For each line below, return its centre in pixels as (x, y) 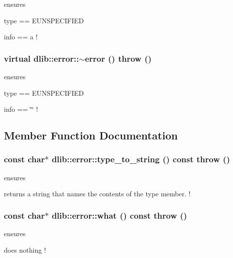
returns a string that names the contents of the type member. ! (97, 194)
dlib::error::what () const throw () (119, 215)
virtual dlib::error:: (41, 58)
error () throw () (118, 58)
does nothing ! (25, 249)
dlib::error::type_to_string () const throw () (141, 159)
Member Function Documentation (91, 135)
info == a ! (21, 37)
